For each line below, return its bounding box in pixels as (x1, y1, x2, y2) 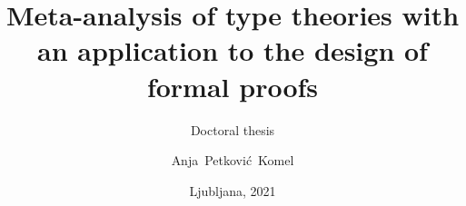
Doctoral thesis (190, 120, 275, 139)
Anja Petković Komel (171, 151, 294, 170)
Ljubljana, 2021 (189, 181, 276, 200)
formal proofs (146, 67, 319, 104)
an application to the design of (37, 32, 428, 69)
